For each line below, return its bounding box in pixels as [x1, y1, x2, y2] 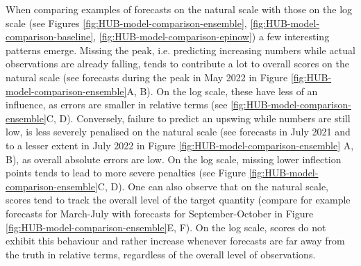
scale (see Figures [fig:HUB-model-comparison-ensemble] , [6, 15, 247, 30]
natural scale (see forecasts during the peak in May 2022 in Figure [6, 69, 288, 84]
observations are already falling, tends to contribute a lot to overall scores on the [6, 56, 349, 71]
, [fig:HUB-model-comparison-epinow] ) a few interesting [93, 29, 330, 44]
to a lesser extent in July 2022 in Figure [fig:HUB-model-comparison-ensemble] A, [6, 138, 354, 152]
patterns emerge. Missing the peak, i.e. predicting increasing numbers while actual [6, 42, 355, 57]
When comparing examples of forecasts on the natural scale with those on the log [6, 2, 353, 16]
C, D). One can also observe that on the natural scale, [97, 178, 329, 193]
